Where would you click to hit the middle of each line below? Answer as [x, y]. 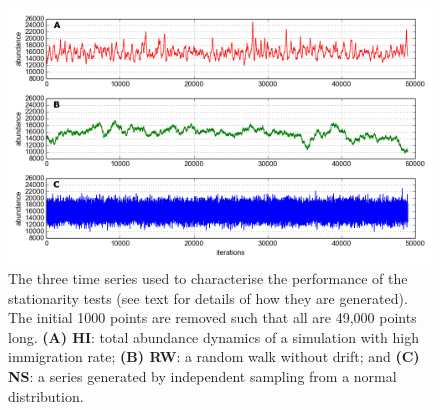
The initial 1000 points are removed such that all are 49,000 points [212, 317]
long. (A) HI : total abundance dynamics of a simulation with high [214, 336]
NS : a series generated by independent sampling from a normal [202, 375]
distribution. [46, 395]
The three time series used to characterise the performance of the [208, 278]
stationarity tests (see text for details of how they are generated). [208, 297]
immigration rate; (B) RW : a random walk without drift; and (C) [214, 356]
